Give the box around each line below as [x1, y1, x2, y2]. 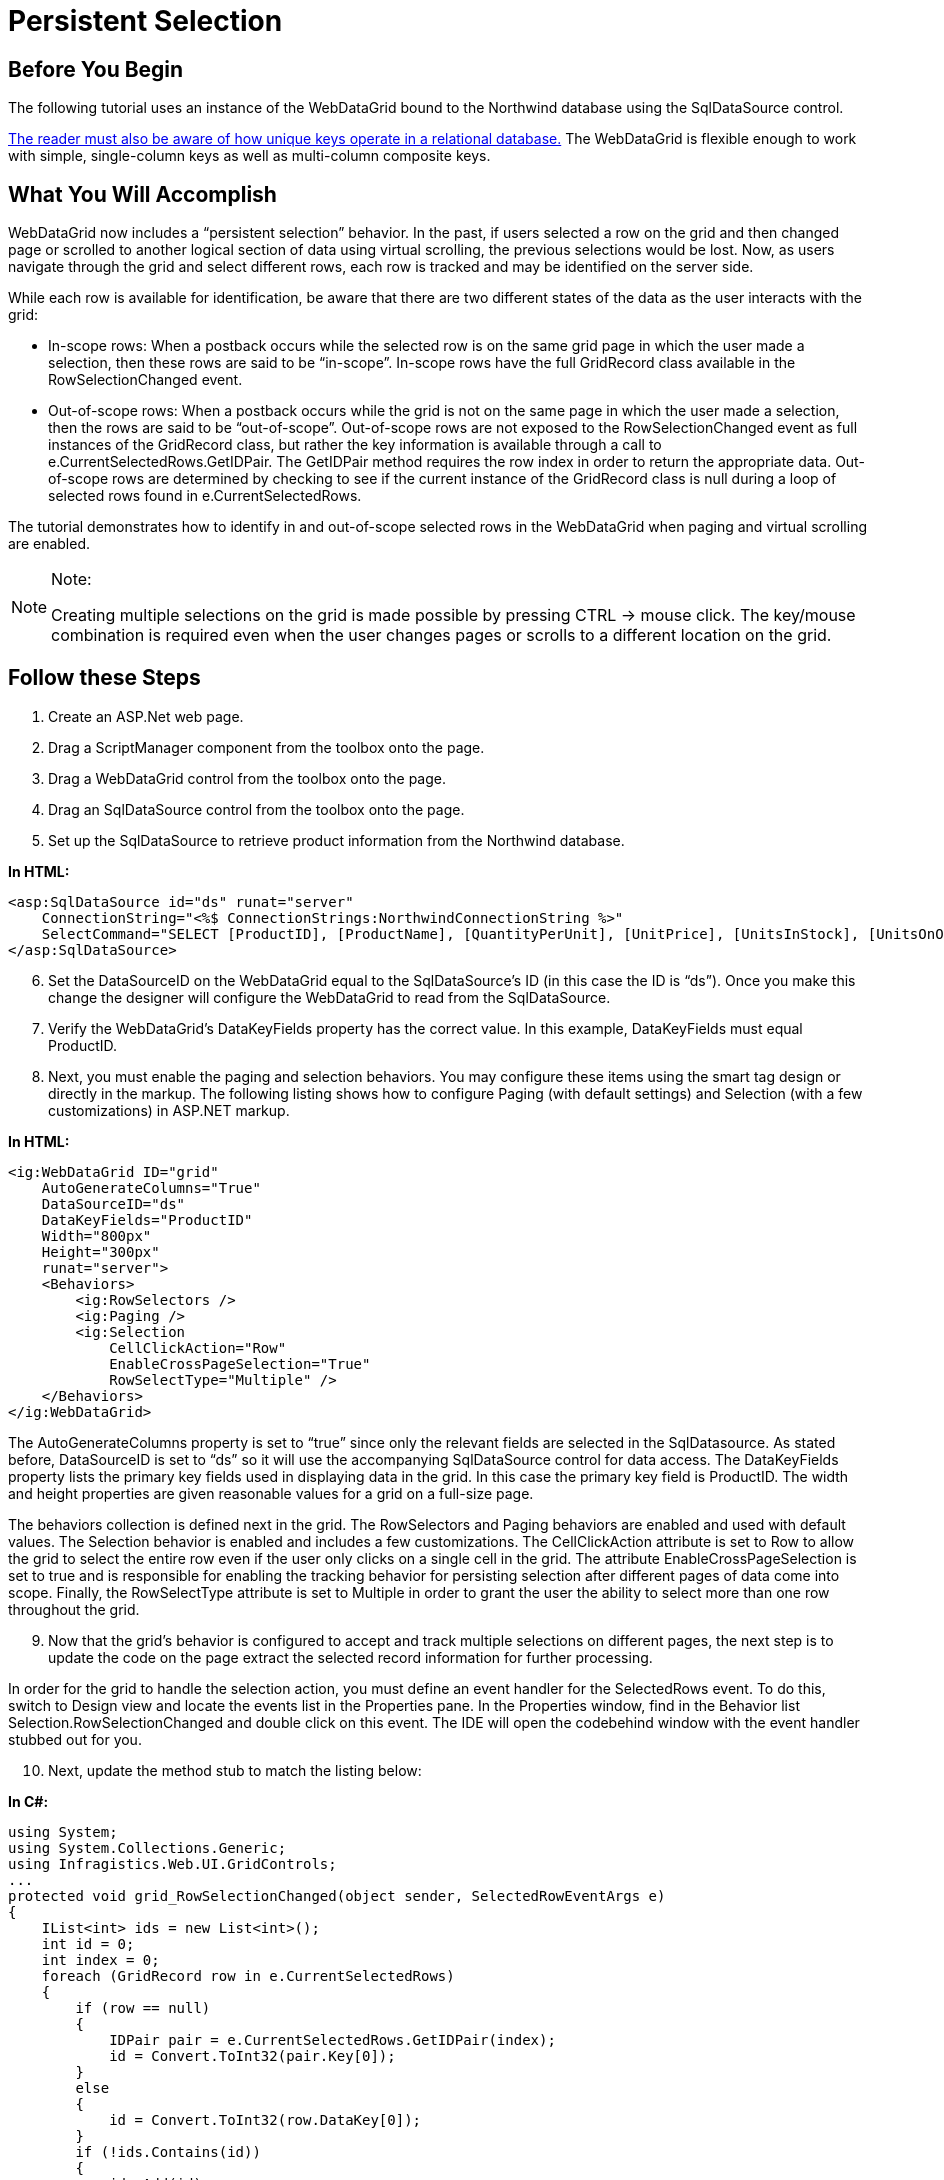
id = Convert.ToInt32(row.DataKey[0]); [109, 2111, 422, 2128]
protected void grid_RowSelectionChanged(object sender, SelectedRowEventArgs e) [8, 1887, 666, 1904]
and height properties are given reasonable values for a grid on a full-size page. [8, 1484, 534, 1502]
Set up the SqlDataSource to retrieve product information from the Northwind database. [48, 831, 625, 849]
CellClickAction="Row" [109, 1339, 287, 1356]
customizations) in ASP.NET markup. [48, 1101, 290, 1119]
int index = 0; [41, 1951, 160, 1968]
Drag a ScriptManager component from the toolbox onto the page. [48, 738, 485, 756]
